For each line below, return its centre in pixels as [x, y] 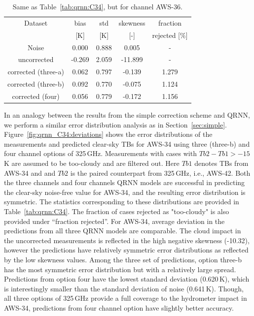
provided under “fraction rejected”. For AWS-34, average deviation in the [114, 221]
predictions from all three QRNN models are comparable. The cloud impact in [123, 231]
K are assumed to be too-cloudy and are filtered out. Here [92, 163]
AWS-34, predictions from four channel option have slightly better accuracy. [119, 307]
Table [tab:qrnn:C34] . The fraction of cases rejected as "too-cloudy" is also [117, 211]
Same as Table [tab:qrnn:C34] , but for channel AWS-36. [97, 6]
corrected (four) [36, 96]
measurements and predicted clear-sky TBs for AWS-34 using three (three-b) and [127, 143]
